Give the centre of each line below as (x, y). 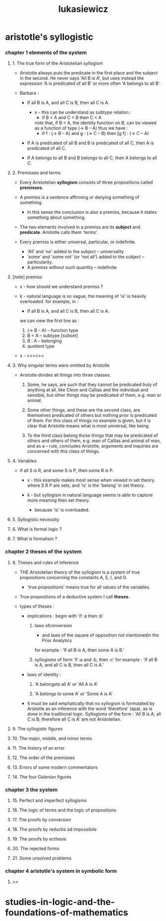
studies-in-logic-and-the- (60, 902)
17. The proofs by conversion (42, 820)
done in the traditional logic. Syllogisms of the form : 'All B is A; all (94, 714)
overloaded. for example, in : (49, 302)
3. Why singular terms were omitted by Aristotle (61, 365)
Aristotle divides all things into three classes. (65, 375)
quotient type (41, 346)
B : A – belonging (44, 341)
